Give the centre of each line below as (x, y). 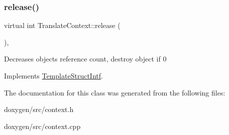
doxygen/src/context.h (39, 109)
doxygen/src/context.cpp (42, 126)
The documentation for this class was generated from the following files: (115, 92)
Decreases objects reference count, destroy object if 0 (85, 59)
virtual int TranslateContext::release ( (62, 25)
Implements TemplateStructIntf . (53, 75)
